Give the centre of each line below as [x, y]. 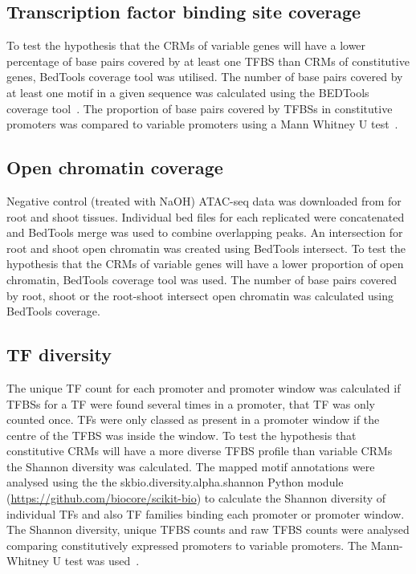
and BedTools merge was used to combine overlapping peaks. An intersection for [205, 232]
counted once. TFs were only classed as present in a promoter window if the [193, 419]
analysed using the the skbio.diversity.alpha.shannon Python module [175, 482]
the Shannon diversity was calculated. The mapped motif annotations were [191, 466]
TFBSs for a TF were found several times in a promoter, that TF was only [191, 403]
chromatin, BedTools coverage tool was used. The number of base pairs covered [202, 279]
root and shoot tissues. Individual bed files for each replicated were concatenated [206, 216]
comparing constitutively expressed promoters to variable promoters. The [187, 545]
